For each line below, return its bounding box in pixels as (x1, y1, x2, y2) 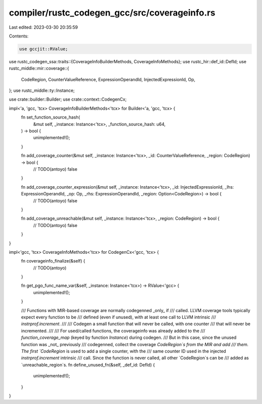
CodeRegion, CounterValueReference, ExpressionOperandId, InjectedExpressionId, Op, (21, 76, 196, 82)
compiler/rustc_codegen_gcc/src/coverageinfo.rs (9, 7, 215, 18)
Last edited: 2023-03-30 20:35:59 (9, 24, 78, 30)
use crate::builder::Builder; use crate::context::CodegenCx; (9, 96, 127, 102)
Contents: (9, 33, 29, 39)
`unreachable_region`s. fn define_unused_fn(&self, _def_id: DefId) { (21, 362, 155, 368)
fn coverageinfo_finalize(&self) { (21, 258, 85, 264)
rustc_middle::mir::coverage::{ (9, 66, 69, 71)
